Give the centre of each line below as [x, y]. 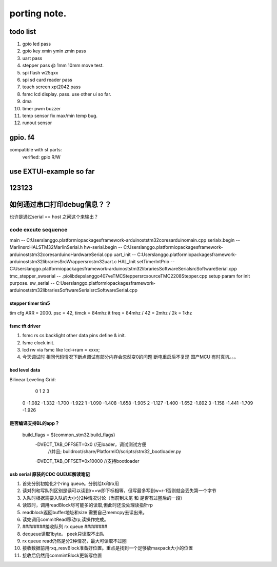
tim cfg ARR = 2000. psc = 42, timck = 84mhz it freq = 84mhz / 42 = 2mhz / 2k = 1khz [101, 312]
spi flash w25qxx [40, 72]
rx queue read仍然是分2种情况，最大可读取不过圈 [74, 541]
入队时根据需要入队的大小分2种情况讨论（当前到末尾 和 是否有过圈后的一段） [104, 498]
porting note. [38, 13]
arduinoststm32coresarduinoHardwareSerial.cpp [61, 255]
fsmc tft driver [25, 326]
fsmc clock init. [38, 343]
